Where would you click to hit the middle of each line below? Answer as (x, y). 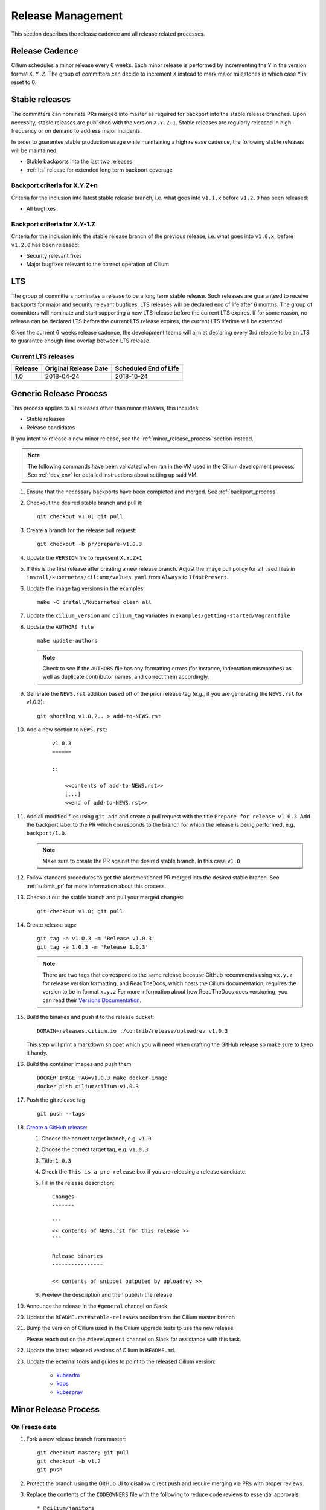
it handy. (37, 1053)
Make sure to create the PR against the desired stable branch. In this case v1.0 (142, 861)
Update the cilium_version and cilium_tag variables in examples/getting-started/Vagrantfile (158, 615)
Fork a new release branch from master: (76, 1439)
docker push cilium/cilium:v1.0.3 (88, 1086)
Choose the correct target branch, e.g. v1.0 (96, 1139)
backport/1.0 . (46, 833)
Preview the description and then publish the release (107, 1295)
